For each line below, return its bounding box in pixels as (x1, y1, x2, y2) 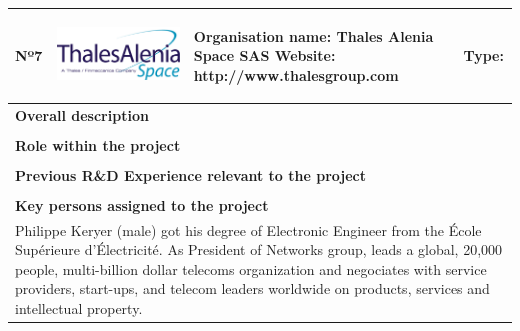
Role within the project (15, 134, 181, 155)
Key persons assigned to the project (15, 194, 269, 215)
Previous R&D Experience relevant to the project (15, 164, 366, 185)
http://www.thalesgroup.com (193, 64, 399, 85)
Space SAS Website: (193, 45, 336, 66)
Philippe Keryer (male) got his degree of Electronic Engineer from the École (15, 219, 482, 240)
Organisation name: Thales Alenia (193, 25, 434, 46)
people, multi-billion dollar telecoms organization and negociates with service (15, 258, 487, 279)
